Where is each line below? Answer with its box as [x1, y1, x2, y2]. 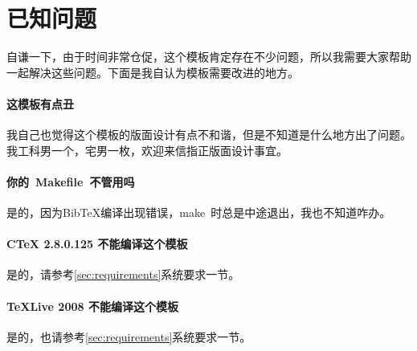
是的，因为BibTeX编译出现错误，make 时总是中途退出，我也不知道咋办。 [6, 204, 391, 221]
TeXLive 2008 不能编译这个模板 [6, 297, 178, 314]
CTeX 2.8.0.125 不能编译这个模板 [6, 235, 188, 252]
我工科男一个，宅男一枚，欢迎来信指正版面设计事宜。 [6, 141, 288, 158]
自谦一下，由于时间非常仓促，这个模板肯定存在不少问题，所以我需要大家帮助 [6, 48, 411, 65]
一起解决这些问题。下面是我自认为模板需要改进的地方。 [6, 63, 299, 80]
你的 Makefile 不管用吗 [6, 173, 135, 190]
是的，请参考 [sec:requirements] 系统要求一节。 [6, 266, 240, 283]
